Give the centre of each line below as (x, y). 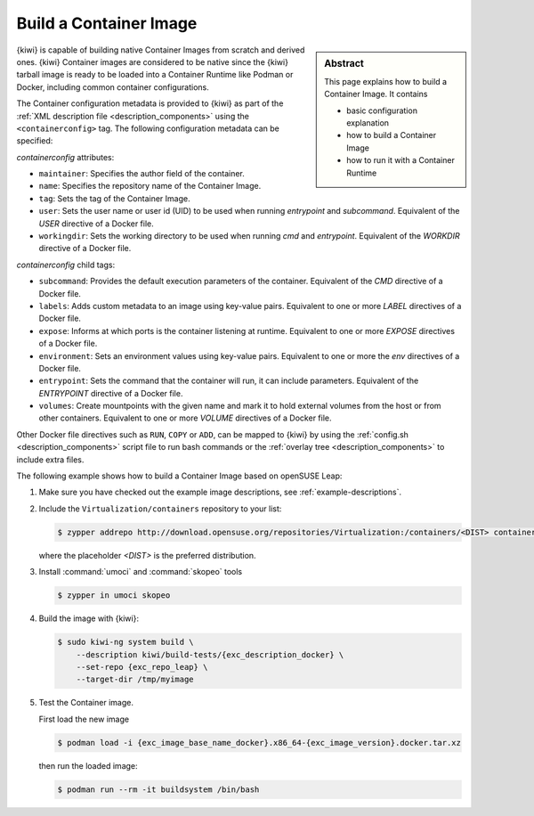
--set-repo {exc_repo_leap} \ (142, 667)
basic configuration (382, 110)
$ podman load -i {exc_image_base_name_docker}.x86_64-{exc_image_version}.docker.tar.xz (259, 743)
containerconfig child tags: (66, 265)
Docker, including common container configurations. (113, 87)
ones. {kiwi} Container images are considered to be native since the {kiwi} (153, 61)
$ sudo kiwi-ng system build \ (126, 642)
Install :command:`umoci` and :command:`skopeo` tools (141, 572)
